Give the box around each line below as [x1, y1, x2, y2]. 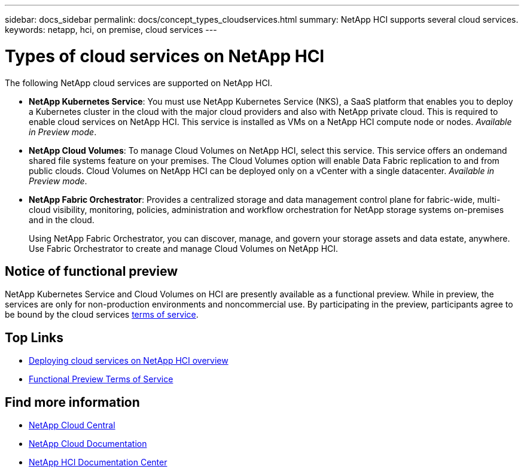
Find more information [5, 394, 140, 410]
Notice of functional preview [5, 263, 178, 279]
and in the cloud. [29, 214, 95, 225]
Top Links [5, 330, 64, 345]
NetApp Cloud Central [29, 420, 115, 431]
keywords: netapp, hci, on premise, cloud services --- [5, 25, 217, 35]
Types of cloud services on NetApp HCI [5, 45, 325, 66]
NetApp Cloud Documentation [29, 438, 147, 449]
